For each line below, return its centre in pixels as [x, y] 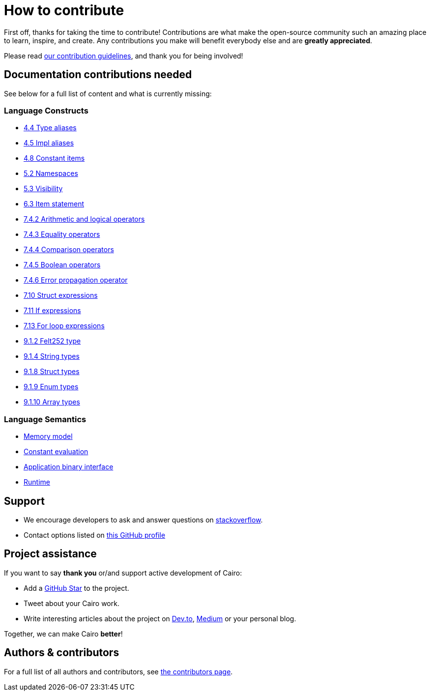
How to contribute [64, 10]
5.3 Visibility [43, 189]
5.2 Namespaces [51, 174]
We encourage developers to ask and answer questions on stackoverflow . [143, 520]
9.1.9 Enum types [51, 387]
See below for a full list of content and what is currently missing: [108, 93]
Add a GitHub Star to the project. [76, 588]
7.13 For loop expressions [64, 326]
